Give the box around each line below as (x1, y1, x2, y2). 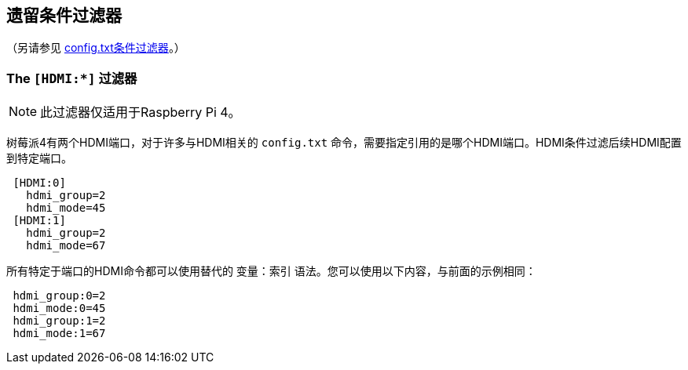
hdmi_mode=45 (26, 201, 106, 215)
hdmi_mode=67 (26, 239, 106, 252)
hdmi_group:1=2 (13, 314, 106, 328)
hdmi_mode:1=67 (13, 327, 106, 340)
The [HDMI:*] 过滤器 (6, 70, 137, 86)
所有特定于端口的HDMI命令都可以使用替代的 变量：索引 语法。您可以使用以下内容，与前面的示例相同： (6, 264, 536, 278)
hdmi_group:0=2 (13, 289, 106, 303)
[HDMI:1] (13, 214, 66, 227)
